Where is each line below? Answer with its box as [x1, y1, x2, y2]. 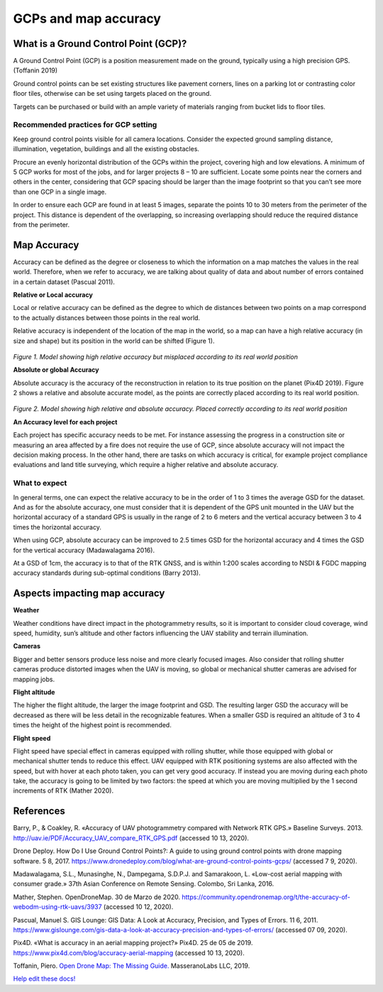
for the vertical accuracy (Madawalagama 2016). [13, 546, 155, 554]
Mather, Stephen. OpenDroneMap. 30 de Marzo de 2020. [13, 893, 181, 901]
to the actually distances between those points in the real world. [13, 313, 201, 322]
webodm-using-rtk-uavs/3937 [13, 903, 102, 911]
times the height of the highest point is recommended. [13, 721, 172, 729]
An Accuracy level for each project [13, 417, 118, 426]
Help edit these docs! [13, 974, 76, 983]
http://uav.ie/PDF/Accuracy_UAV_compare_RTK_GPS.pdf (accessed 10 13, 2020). [13, 834, 250, 842]
